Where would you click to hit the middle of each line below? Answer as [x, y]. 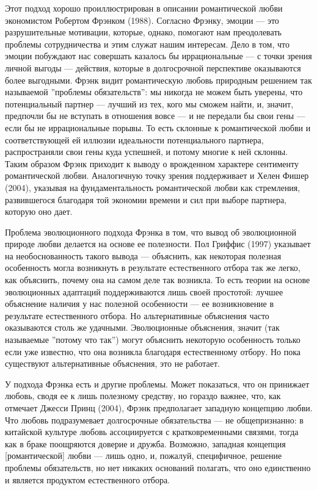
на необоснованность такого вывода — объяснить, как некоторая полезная [143, 255]
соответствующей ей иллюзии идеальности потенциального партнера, [134, 139]
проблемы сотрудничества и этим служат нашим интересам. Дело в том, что [147, 44]
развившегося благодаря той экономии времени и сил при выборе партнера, [146, 199]
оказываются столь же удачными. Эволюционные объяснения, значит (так [142, 327]
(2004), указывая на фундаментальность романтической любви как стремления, [153, 187]
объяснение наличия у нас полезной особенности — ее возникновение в [140, 304]
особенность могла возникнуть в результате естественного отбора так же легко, [153, 268]
